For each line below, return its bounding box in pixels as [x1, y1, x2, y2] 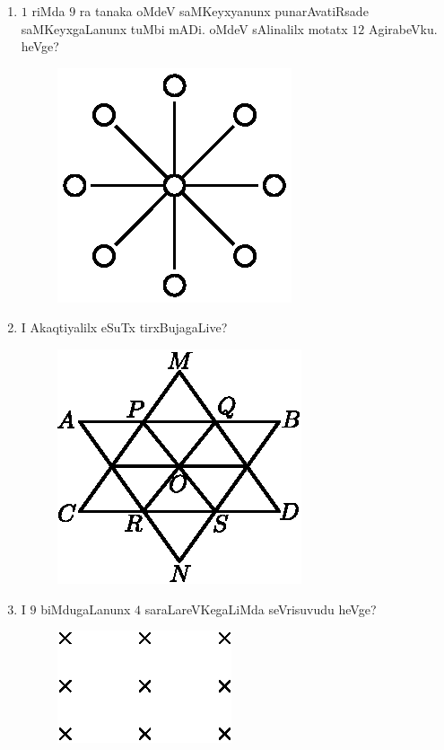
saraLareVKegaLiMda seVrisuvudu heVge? [144, 599, 377, 618]
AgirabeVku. [368, 19, 438, 38]
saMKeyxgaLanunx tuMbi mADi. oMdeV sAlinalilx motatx [21, 19, 348, 38]
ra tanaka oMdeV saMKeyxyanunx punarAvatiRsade [79, 2, 369, 20]
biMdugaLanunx [40, 599, 131, 618]
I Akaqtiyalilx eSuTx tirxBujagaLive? [21, 318, 228, 337]
